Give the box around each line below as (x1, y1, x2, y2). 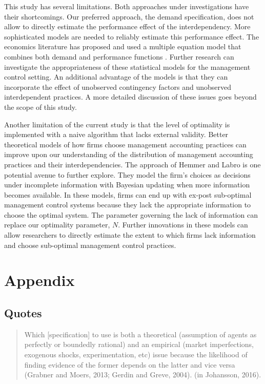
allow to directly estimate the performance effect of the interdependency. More (4, 21, 251, 32)
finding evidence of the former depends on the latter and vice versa (24, 359, 235, 370)
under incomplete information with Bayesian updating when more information (4, 179, 250, 190)
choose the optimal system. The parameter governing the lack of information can (4, 209, 258, 220)
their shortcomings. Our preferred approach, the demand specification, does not (4, 11, 254, 22)
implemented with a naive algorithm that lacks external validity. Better (4, 129, 229, 140)
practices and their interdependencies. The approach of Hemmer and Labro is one (4, 159, 261, 169)
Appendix (4, 270, 75, 291)
